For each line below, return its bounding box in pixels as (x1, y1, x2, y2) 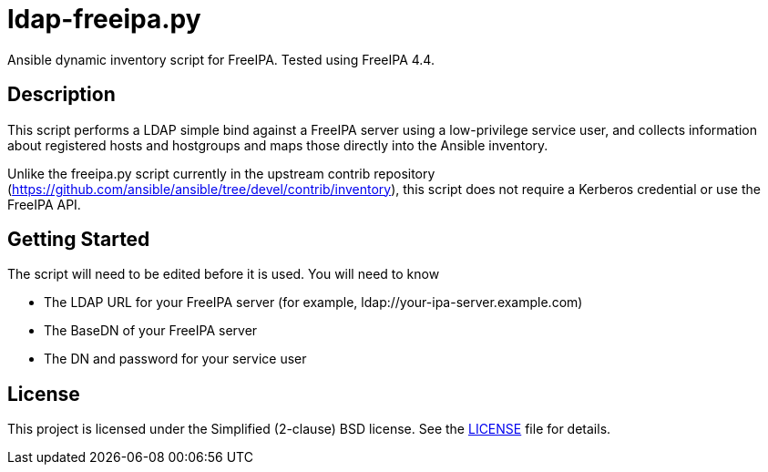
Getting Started (7, 228, 150, 251)
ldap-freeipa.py (7, 4, 201, 35)
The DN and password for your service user (44, 351, 307, 367)
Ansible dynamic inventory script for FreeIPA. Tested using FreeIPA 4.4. (7, 51, 435, 67)
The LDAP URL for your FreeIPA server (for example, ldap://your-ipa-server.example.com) (44, 294, 583, 311)
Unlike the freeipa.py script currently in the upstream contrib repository (7, 165, 435, 181)
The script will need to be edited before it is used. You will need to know (7, 266, 440, 282)
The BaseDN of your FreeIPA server (44, 323, 258, 339)
